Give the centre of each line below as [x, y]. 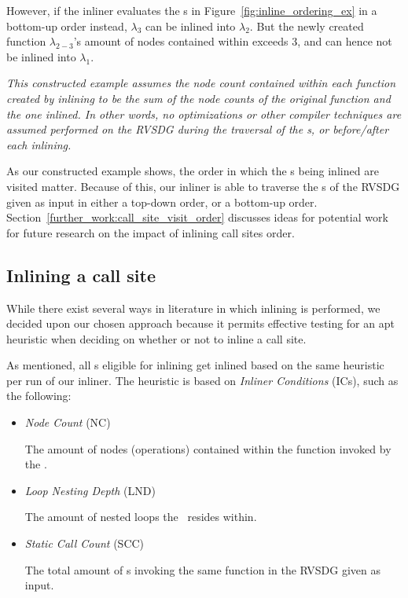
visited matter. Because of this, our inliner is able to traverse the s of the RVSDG [203, 186]
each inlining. [39, 144]
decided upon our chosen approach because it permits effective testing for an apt [200, 323]
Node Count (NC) [68, 422]
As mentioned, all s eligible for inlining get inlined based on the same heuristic [195, 365]
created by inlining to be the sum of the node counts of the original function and [198, 98]
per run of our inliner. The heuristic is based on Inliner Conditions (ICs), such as [202, 380]
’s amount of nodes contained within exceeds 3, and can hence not [233, 41]
